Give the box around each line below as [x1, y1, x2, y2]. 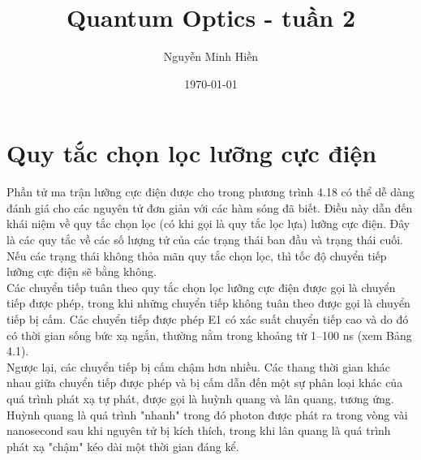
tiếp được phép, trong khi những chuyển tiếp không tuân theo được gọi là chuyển [6, 294, 410, 312]
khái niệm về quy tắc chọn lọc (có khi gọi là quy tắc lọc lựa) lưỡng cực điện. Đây [6, 215, 410, 232]
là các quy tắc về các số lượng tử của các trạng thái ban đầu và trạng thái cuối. [6, 231, 403, 248]
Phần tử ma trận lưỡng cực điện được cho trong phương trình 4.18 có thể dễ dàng [6, 183, 415, 200]
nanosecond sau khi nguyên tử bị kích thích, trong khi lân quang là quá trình [6, 422, 391, 439]
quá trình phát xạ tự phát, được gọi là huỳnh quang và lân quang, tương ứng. [6, 389, 394, 406]
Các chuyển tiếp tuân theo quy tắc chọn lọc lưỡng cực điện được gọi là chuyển [6, 278, 396, 295]
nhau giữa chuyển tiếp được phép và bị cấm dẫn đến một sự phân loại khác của [6, 374, 403, 391]
